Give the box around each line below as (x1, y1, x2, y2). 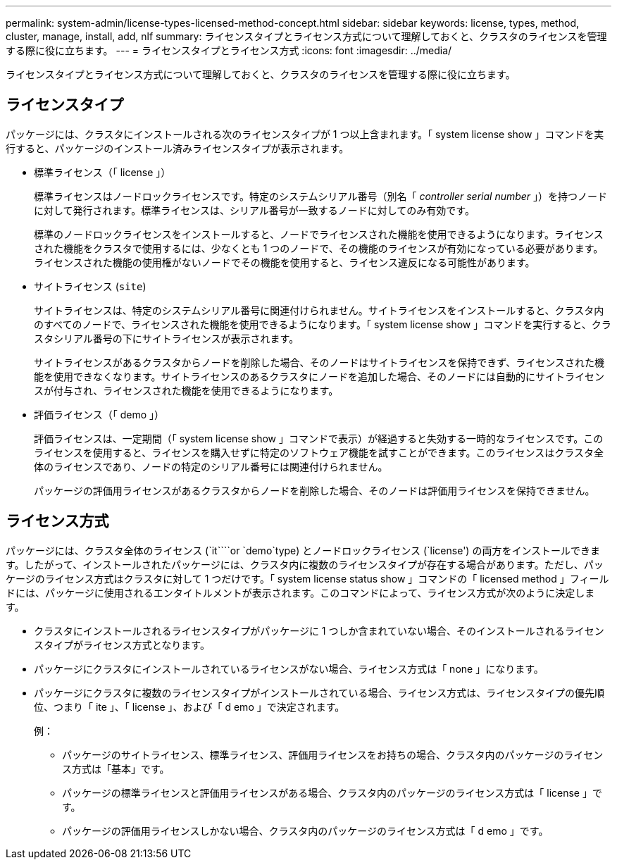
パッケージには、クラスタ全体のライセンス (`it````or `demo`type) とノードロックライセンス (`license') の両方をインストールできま (6, 544, 601, 556)
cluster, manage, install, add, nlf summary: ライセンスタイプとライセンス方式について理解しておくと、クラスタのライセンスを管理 (6, 30, 607, 42)
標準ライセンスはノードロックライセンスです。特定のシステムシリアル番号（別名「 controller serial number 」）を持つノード (34, 189, 608, 202)
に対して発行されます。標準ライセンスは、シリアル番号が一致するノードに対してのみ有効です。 (34, 204, 475, 216)
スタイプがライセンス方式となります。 (34, 638, 210, 651)
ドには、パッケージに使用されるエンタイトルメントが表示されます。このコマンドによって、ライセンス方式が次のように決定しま (6, 586, 595, 599)
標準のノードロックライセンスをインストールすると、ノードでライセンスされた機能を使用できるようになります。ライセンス (34, 228, 604, 240)
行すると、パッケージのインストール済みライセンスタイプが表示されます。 (6, 142, 349, 154)
